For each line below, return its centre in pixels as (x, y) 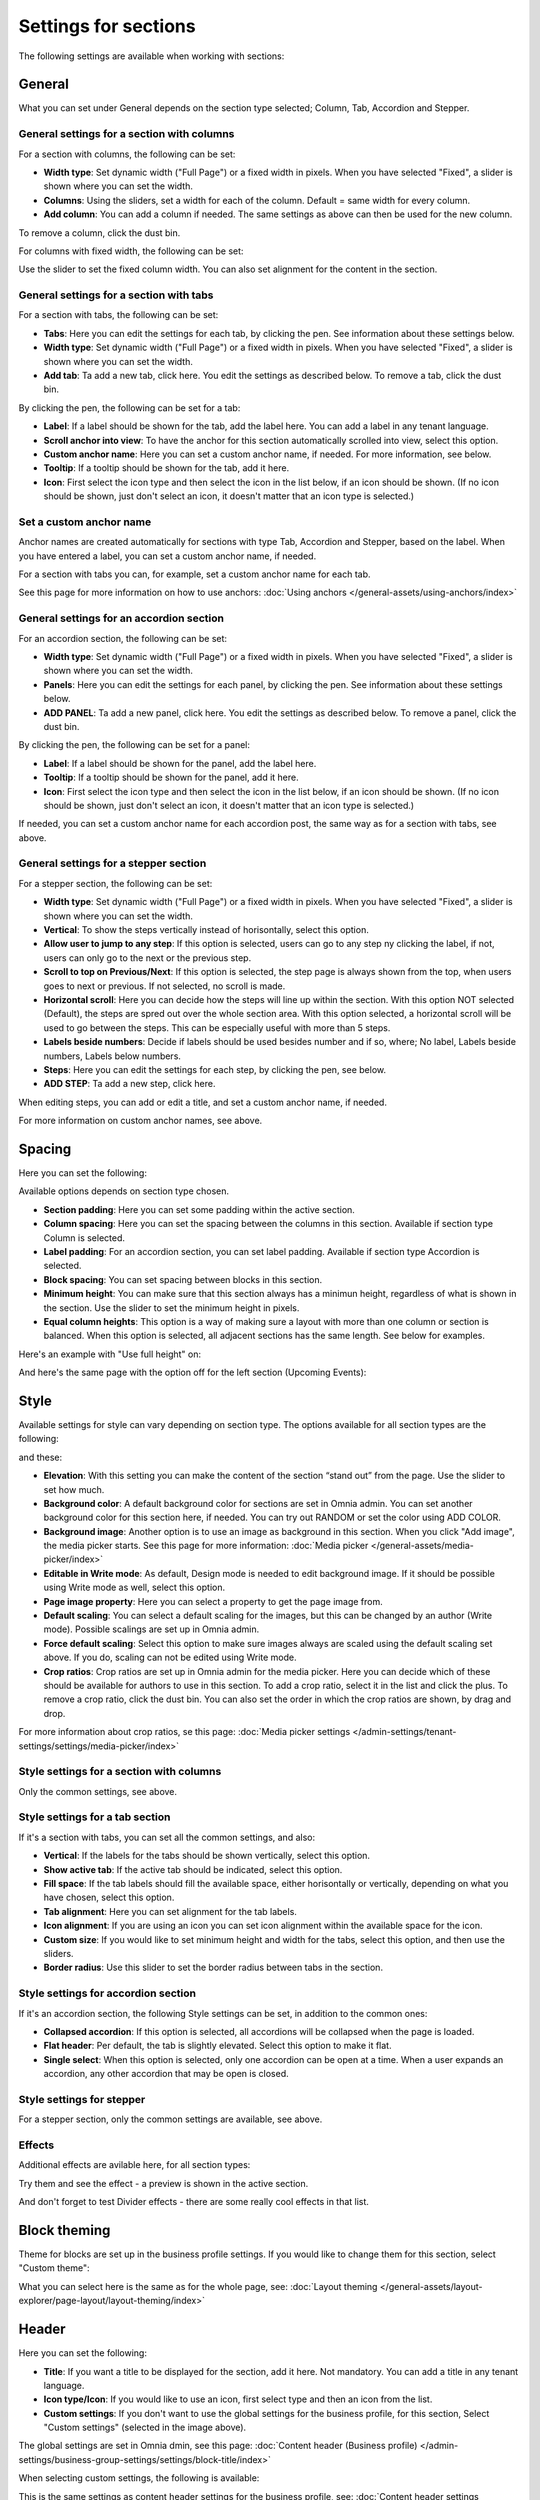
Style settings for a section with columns (120, 1772)
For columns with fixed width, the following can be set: (131, 251)
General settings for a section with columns (126, 134)
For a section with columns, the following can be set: (127, 154)
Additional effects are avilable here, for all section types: (134, 2165)
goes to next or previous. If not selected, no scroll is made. (164, 986)
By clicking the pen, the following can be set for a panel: (134, 745)
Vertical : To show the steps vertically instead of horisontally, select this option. (206, 929)
